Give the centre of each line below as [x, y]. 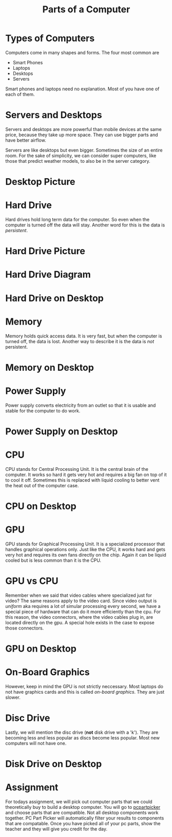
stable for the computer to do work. [43, 411]
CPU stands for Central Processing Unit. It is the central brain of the [77, 469]
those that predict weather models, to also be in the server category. [78, 161]
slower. [13, 697]
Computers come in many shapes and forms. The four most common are [82, 52]
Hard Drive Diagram [48, 274]
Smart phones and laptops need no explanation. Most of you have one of [82, 89]
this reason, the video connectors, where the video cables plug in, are [79, 617]
